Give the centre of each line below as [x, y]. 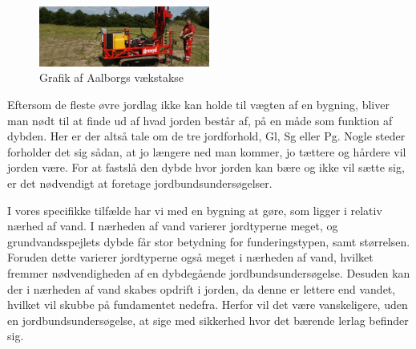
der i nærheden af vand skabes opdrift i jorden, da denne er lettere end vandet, [202, 288]
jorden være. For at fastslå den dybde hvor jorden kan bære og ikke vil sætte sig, [206, 167]
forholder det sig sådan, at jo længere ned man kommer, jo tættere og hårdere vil [207, 151]
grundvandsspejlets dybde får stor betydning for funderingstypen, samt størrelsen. [209, 241]
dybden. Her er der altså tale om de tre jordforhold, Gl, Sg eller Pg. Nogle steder [206, 136]
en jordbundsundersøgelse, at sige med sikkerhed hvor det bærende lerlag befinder [208, 320]
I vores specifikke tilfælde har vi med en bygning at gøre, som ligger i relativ [195, 210]
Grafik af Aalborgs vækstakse [112, 77]
